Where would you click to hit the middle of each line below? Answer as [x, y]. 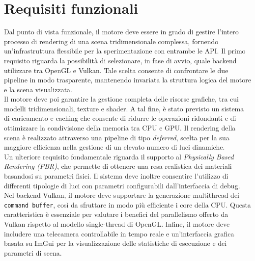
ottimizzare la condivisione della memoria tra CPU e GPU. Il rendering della [120, 128]
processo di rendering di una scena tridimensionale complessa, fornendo [111, 41]
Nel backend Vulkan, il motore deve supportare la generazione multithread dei [122, 195]
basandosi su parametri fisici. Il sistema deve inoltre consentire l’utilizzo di [116, 176]
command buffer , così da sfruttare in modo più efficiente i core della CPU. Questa [127, 204]
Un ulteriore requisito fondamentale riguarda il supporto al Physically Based [119, 156]
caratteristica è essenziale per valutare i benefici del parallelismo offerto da [116, 214]
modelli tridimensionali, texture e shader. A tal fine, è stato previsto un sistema [124, 108]
